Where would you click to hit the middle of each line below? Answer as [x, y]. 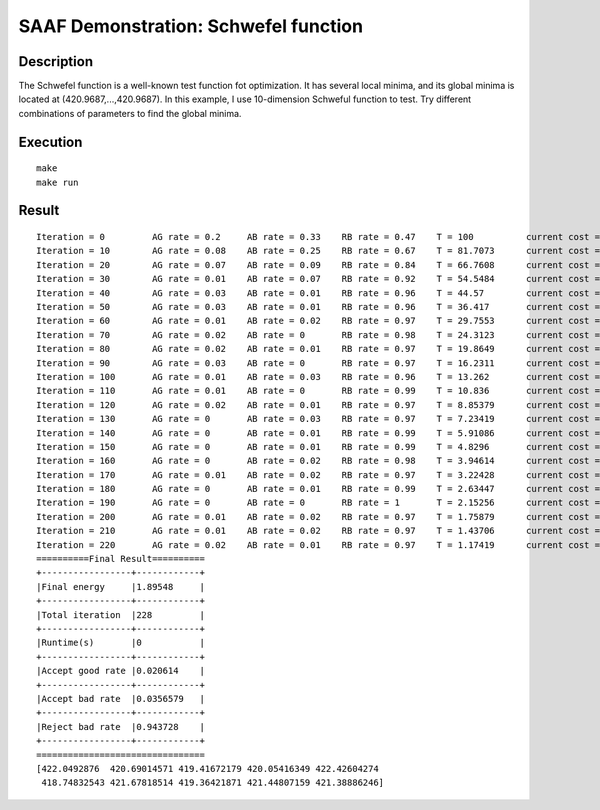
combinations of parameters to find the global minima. [130, 113]
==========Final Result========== [120, 559]
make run [57, 182]
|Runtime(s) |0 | [120, 643]
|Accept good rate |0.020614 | [120, 671]
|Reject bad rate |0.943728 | [120, 726]
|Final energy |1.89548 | [120, 586]
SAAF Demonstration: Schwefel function [191, 26]
